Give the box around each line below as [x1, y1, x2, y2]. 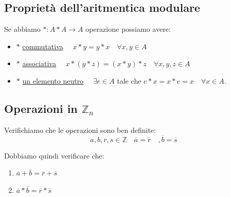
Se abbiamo [4, 24, 41, 34]
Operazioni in [4, 100, 78, 116]
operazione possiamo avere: [85, 24, 171, 34]
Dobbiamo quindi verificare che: [4, 150, 104, 161]
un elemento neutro [22, 75, 84, 86]
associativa [22, 58, 56, 69]
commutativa [22, 41, 63, 51]
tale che [117, 75, 141, 86]
